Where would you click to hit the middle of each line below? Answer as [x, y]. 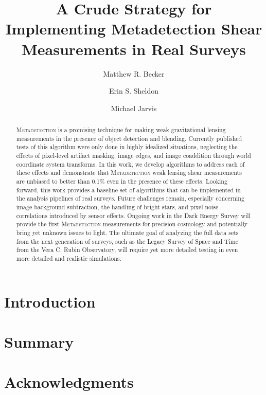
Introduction [50, 301]
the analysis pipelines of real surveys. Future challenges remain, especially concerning [130, 198]
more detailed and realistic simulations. [69, 258]
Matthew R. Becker [134, 73]
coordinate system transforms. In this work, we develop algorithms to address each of [130, 164]
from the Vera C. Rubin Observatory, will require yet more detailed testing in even [127, 250]
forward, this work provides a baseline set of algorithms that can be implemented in [128, 190]
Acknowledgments [69, 382]
